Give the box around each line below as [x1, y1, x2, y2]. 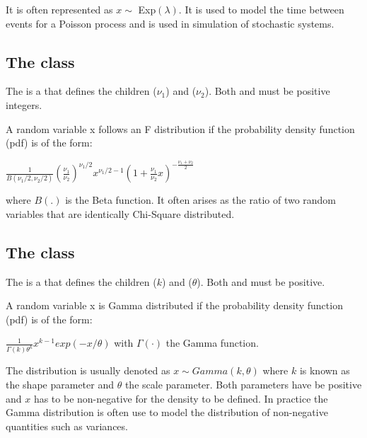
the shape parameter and [6, 377, 114, 392]
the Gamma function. [165, 335, 259, 350]
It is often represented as [6, 2, 113, 16]
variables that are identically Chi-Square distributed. [6, 206, 235, 221]
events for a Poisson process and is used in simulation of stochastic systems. [6, 16, 334, 30]
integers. [6, 97, 42, 112]
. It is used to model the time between [178, 2, 344, 16]
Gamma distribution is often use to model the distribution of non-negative [6, 405, 328, 420]
